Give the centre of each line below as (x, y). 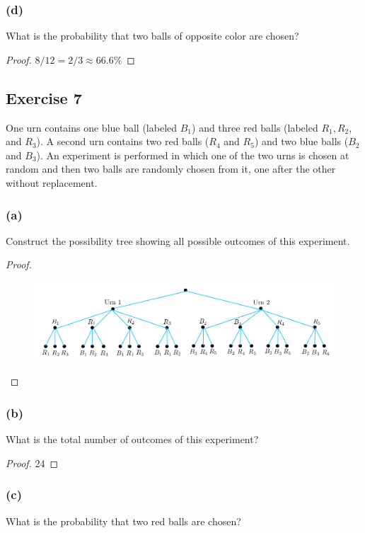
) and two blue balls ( (301, 141)
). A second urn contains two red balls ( (123, 141)
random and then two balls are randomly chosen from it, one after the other (171, 169)
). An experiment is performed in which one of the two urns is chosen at (193, 155)
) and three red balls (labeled (255, 127)
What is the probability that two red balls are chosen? (123, 521)
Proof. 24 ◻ (32, 463)
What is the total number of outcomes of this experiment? (132, 439)
